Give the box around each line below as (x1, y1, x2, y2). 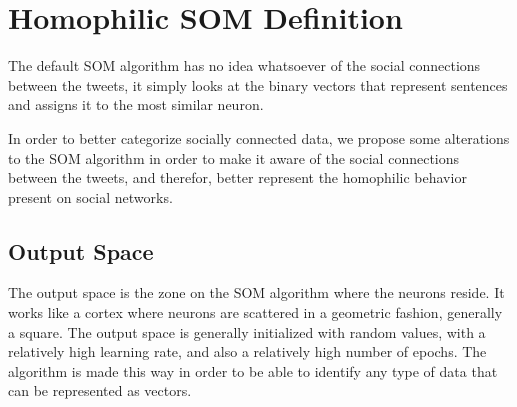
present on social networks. (8, 186, 173, 207)
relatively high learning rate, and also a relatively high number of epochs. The (8, 341, 487, 362)
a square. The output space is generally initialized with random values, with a (8, 321, 486, 342)
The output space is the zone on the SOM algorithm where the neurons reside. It (8, 282, 505, 303)
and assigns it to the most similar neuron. (8, 94, 264, 115)
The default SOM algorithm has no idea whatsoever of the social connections (8, 55, 481, 76)
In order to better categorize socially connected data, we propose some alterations (8, 127, 510, 148)
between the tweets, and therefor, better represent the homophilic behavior (8, 167, 467, 188)
